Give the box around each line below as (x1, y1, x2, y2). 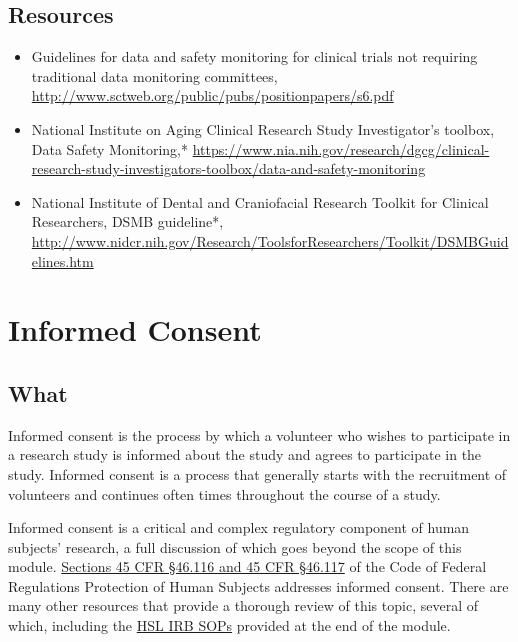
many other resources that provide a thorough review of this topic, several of (8, 595, 478, 616)
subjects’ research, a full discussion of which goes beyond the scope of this (8, 536, 462, 557)
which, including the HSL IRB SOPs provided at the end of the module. (8, 615, 451, 636)
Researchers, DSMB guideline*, (31, 211, 224, 232)
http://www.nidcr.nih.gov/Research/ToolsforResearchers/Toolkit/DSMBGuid (31, 230, 509, 251)
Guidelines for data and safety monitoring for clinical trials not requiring (31, 46, 478, 67)
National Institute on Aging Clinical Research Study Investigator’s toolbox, (31, 118, 495, 139)
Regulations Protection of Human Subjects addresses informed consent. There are (8, 575, 509, 596)
